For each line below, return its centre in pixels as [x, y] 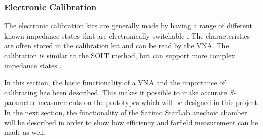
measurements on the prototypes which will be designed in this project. [148, 102]
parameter [20, 102]
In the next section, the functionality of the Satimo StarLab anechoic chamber [126, 112]
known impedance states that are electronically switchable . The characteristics [127, 35]
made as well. [25, 132]
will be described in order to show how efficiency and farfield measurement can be [131, 122]
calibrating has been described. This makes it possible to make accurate [116, 92]
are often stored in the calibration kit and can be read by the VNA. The [117, 45]
